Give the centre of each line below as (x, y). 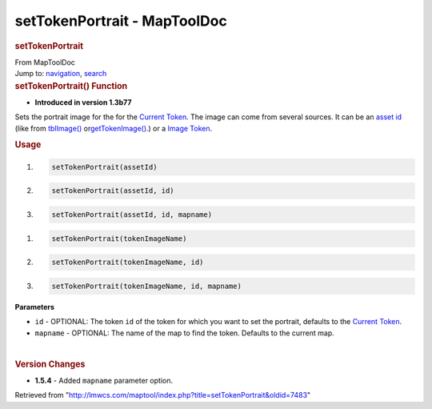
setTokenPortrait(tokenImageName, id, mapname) (146, 286)
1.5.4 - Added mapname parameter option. (104, 380)
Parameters (35, 307)
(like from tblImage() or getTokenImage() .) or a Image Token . (114, 128)
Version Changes (50, 364)
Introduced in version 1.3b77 (83, 102)
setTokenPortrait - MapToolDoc (121, 21)
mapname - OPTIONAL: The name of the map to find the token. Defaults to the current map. (185, 333)
